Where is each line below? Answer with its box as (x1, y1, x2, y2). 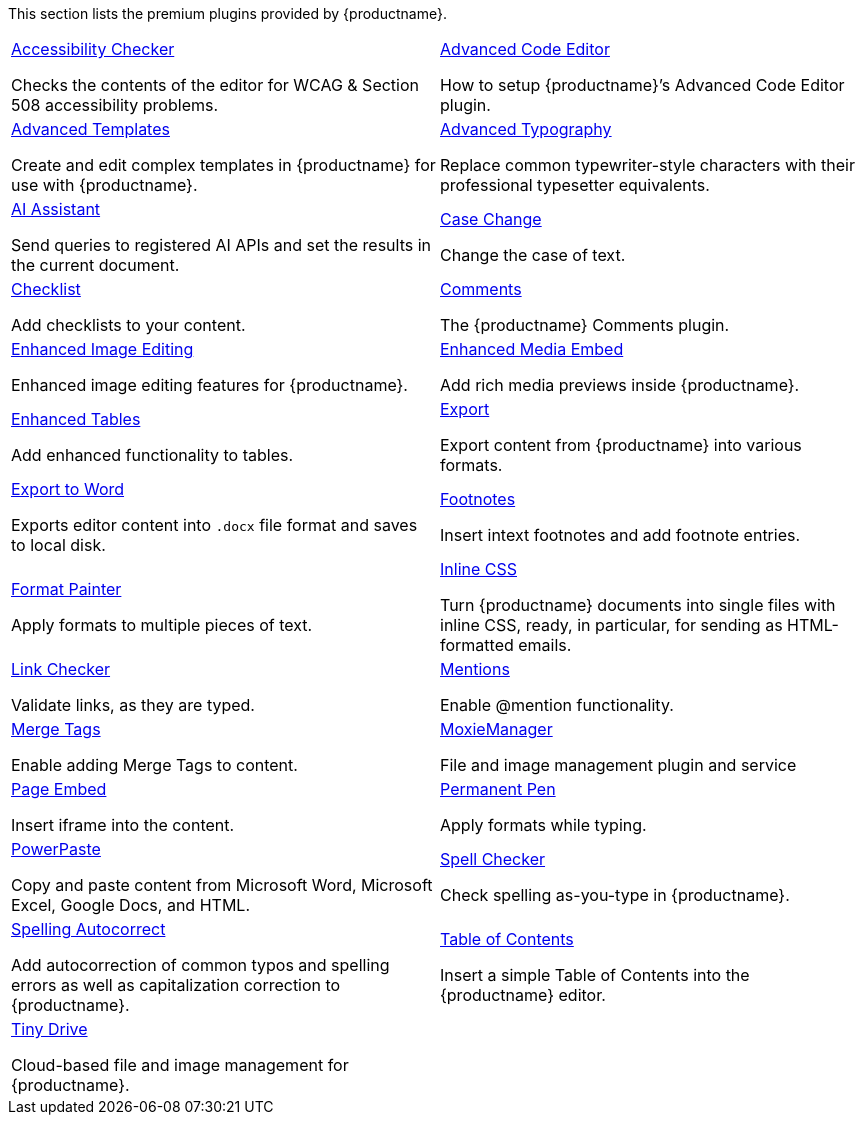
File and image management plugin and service (440, 755, 797, 775)
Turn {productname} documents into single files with (440, 595, 836, 615)
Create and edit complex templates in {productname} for (11, 155, 436, 175)
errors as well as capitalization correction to (11, 975, 341, 995)
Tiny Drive (11, 1019, 88, 1039)
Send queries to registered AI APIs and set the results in (11, 235, 431, 255)
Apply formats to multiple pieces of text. (11, 615, 313, 635)
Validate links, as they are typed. (11, 695, 255, 715)
